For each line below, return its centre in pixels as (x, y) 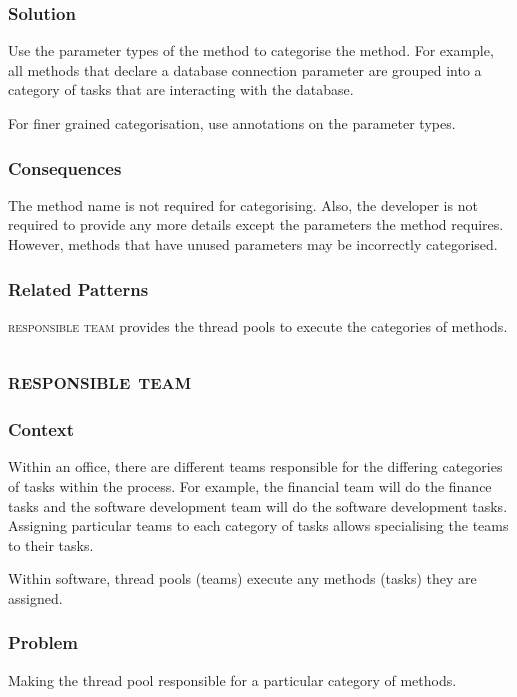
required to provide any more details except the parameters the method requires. (256, 224)
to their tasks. (51, 544)
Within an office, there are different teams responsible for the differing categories (255, 466)
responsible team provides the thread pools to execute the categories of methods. (258, 325)
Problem (43, 642)
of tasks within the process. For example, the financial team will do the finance (250, 486)
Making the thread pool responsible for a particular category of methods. (232, 679)
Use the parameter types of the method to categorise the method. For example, (251, 50)
